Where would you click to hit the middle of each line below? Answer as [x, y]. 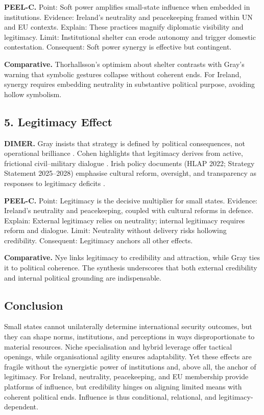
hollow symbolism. [33, 94]
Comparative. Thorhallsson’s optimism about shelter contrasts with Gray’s [124, 64]
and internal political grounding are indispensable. [83, 277]
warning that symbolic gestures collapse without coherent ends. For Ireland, [123, 74]
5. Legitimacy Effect [58, 121]
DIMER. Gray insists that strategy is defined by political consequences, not [125, 143]
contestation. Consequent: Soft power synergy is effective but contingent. [118, 47]
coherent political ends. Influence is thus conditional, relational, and [110, 396]
